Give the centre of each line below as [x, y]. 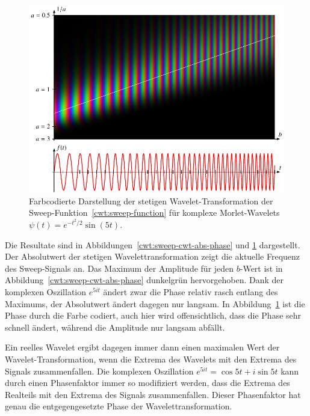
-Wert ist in [261, 268]
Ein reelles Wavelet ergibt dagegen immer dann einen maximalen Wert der [142, 347]
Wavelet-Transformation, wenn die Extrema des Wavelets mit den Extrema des [151, 359]
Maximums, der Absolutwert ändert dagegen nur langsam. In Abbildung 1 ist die [155, 303]
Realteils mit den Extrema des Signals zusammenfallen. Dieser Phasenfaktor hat [153, 394]
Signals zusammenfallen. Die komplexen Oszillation [99, 371]
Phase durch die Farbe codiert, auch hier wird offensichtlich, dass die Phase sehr [153, 315]
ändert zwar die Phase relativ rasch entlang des [191, 292]
